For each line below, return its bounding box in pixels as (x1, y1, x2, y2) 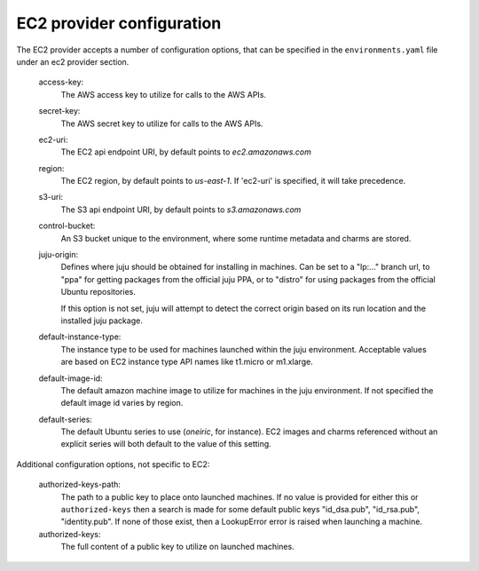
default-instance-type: (38, 331, 122, 342)
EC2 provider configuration (16, 13, 222, 33)
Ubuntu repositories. (60, 287, 137, 297)
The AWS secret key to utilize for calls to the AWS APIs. (60, 118, 263, 129)
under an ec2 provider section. (16, 56, 130, 67)
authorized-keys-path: (38, 480, 122, 490)
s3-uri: (38, 192, 64, 202)
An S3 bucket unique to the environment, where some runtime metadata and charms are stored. (60, 233, 412, 243)
